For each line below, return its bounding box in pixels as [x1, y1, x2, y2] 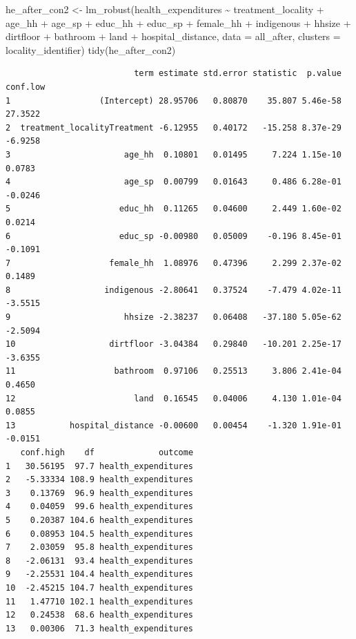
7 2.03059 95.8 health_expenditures [6, 542, 194, 553]
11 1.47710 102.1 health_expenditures [6, 596, 194, 607]
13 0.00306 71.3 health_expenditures [6, 623, 194, 633]
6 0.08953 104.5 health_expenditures [6, 528, 194, 539]
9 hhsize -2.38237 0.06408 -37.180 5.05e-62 [6, 312, 342, 323]
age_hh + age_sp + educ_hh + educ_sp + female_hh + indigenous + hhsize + [6, 15, 351, 30]
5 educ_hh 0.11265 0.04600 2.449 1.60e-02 [6, 204, 342, 214]
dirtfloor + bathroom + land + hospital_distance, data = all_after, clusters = [6, 29, 341, 44]
